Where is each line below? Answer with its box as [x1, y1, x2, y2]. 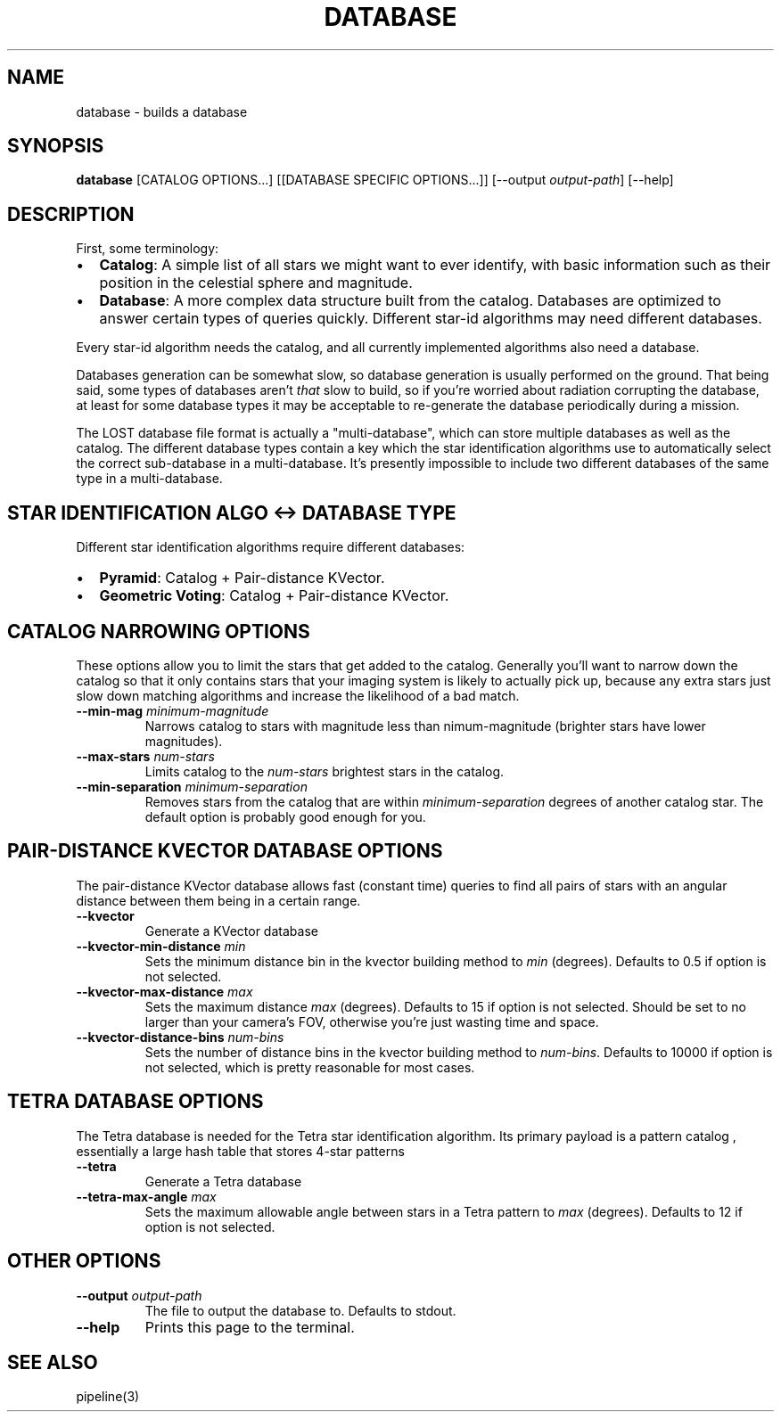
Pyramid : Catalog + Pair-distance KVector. [99, 569, 385, 587]
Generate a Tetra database [144, 1173, 302, 1189]
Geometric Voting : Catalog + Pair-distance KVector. [99, 586, 449, 605]
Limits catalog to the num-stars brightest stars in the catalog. [144, 763, 505, 779]
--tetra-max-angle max [76, 1188, 217, 1204]
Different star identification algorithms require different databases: [76, 539, 465, 555]
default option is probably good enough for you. [144, 808, 426, 824]
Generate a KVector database [144, 923, 318, 939]
